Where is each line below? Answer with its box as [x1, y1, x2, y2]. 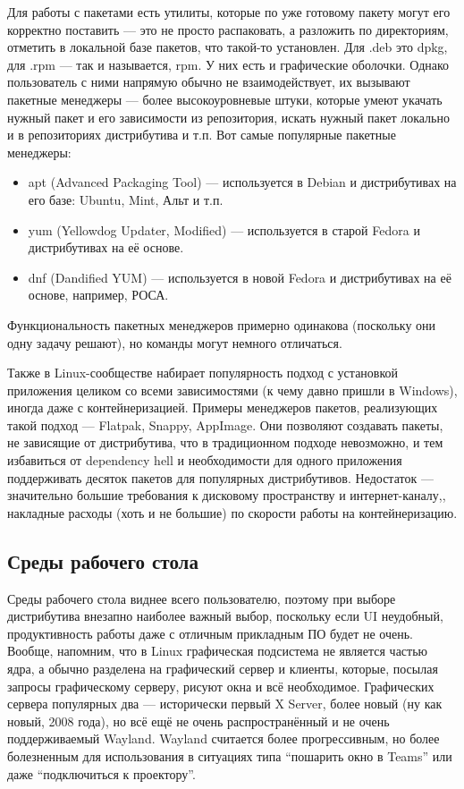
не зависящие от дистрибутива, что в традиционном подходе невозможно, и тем [7, 433, 443, 452]
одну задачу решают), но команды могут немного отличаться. [7, 333, 342, 352]
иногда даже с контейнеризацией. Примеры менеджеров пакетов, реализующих [7, 398, 438, 417]
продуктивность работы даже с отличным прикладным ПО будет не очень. [7, 624, 413, 642]
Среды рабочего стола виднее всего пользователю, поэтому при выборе [7, 589, 396, 607]
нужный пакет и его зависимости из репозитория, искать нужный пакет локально [7, 107, 450, 126]
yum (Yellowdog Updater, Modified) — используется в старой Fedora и [28, 220, 420, 239]
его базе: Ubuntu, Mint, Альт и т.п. [28, 190, 224, 208]
